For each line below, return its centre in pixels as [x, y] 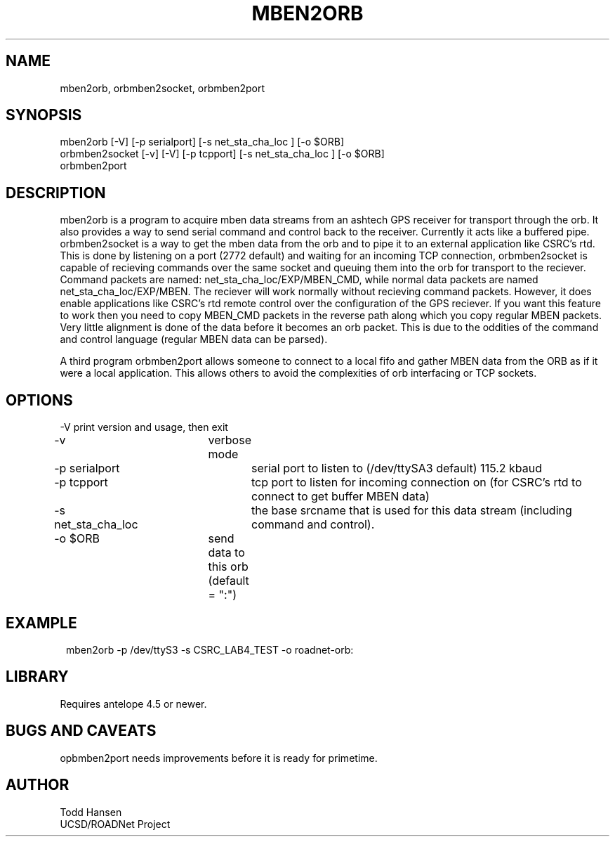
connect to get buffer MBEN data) [340, 497]
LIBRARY [37, 677]
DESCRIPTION [56, 193]
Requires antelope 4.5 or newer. [133, 704]
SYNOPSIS [44, 115]
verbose [230, 440]
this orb [228, 567]
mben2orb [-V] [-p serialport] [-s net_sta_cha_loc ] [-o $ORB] [202, 142]
